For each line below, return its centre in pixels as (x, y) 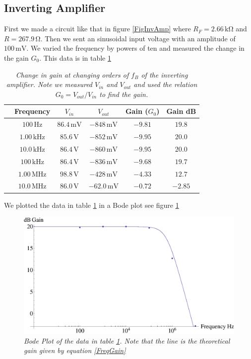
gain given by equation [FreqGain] (75, 350)
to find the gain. (124, 94)
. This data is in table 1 (75, 57)
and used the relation (165, 84)
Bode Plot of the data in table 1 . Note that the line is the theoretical (127, 340)
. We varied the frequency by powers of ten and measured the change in (135, 48)
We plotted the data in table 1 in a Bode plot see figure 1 (92, 205)
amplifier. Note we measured (49, 84)
